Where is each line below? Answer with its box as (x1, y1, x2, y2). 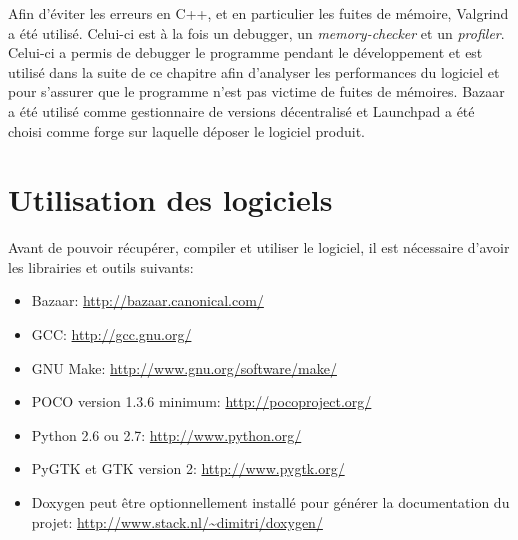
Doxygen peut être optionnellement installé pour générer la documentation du (31, 492, 510, 513)
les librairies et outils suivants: (8, 256, 194, 277)
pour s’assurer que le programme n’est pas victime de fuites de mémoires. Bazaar (8, 81, 505, 102)
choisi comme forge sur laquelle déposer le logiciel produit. (8, 120, 365, 141)
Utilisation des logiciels (8, 179, 333, 220)
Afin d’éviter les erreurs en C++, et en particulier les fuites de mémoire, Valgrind (8, 3, 509, 23)
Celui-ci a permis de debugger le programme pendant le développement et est (8, 42, 483, 63)
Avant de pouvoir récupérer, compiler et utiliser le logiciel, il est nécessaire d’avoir (8, 237, 510, 258)
